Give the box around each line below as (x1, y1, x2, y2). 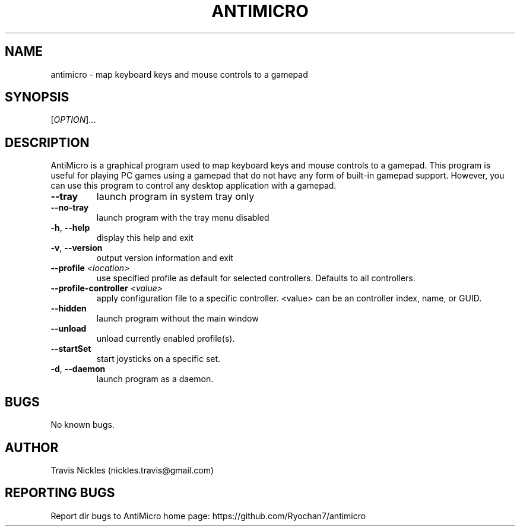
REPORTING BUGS (5, 485, 115, 501)
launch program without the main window (96, 313, 259, 324)
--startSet (50, 344, 91, 354)
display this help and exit (96, 233, 194, 243)
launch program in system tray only (96, 190, 255, 203)
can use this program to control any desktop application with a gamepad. (50, 180, 337, 191)
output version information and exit (96, 253, 233, 263)
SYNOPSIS (5, 90, 69, 105)
